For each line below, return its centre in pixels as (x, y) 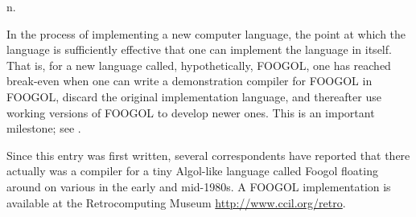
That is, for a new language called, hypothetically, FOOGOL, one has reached (199, 65)
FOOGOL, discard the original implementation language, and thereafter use (194, 96)
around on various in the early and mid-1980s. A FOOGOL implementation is (199, 186)
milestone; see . (44, 128)
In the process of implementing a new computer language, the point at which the (206, 33)
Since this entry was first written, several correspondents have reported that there (208, 155)
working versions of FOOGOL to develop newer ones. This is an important (191, 112)
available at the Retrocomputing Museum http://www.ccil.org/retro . (176, 202)
